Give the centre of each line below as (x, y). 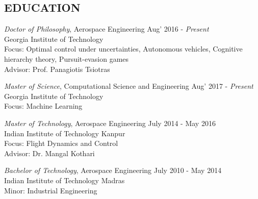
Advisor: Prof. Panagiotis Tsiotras (57, 69)
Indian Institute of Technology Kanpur (65, 133)
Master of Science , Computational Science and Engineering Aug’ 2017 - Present (129, 86)
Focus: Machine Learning (43, 106)
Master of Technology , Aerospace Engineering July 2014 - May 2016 (110, 123)
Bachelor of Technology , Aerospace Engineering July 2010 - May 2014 (113, 170)
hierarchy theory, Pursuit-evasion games (67, 58)
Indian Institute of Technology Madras (64, 180)
